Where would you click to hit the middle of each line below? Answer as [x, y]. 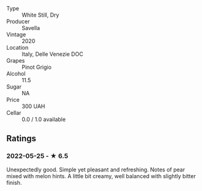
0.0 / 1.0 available [44, 119]
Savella [31, 28]
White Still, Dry [41, 15]
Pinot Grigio [37, 67]
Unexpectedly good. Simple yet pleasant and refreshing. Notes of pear [96, 170]
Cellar [14, 113]
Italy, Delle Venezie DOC [52, 54]
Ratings [21, 138]
